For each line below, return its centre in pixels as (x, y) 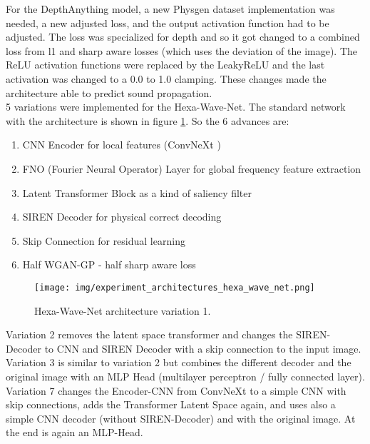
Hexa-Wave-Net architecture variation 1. (123, 310)
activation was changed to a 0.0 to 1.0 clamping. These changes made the (166, 78)
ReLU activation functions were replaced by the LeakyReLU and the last (165, 65)
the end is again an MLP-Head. (74, 432)
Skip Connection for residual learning (104, 240)
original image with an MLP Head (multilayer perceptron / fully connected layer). (185, 376)
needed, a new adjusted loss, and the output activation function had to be (168, 22)
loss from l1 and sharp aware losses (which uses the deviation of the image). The (182, 50)
